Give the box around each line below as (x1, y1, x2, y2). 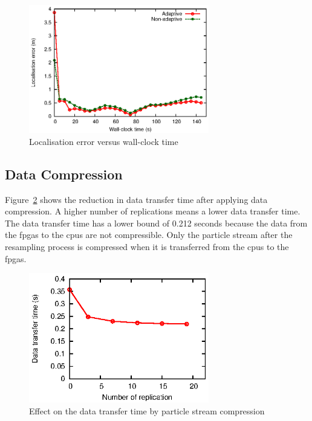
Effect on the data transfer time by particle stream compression (29, 404, 265, 417)
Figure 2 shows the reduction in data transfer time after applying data (5, 193, 268, 205)
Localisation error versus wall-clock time (29, 135, 178, 147)
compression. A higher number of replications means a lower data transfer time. (5, 205, 301, 217)
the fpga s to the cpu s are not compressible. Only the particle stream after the (5, 228, 293, 241)
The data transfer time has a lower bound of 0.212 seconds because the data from (5, 216, 308, 229)
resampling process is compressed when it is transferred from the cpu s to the (5, 240, 289, 252)
